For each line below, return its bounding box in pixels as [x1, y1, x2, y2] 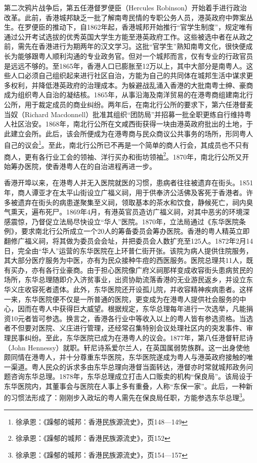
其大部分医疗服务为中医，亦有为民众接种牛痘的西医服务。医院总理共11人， [4, 255, 246, 265]
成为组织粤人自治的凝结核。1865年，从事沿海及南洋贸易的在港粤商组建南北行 [4, 89, 253, 100]
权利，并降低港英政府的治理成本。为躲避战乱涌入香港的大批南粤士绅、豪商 [10, 80, 253, 90]
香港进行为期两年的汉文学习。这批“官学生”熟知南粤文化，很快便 [38, 41, 246, 51]
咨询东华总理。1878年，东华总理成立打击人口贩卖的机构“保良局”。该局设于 [10, 371, 253, 381]
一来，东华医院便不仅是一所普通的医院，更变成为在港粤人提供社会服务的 [4, 294, 239, 304]
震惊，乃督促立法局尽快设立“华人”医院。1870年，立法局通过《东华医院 [10, 216, 239, 226]
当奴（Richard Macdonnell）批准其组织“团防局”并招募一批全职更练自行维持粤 [4, 109, 252, 119]
